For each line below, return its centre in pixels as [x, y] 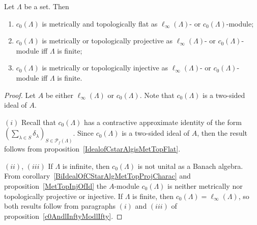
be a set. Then [47, 6]
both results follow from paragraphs [60, 206]
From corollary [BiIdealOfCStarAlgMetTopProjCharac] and [97, 176]
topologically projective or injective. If [64, 196]
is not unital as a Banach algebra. [190, 166]
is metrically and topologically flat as [100, 23]
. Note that [157, 95]
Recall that [38, 122]
